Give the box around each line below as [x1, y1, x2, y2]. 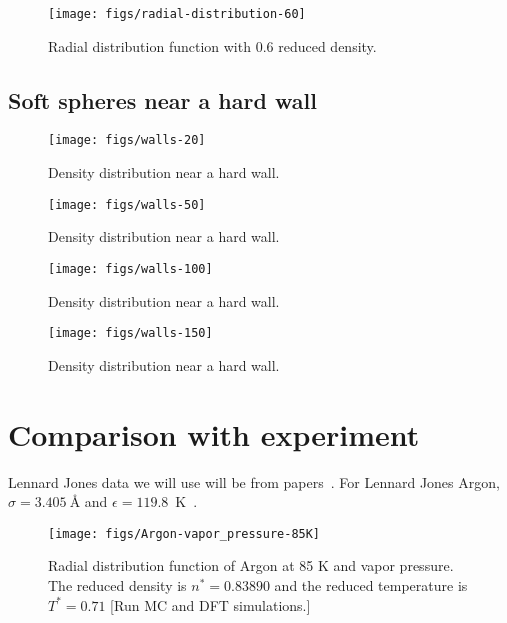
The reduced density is [48, 575, 187, 596]
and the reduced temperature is [274, 575, 468, 596]
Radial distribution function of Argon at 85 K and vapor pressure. [48, 555, 454, 576]
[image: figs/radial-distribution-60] [48, 7, 306, 21]
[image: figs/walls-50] [48, 197, 206, 212]
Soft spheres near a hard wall [8, 84, 317, 115]
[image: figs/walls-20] [48, 133, 206, 148]
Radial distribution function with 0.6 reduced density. [48, 35, 377, 56]
